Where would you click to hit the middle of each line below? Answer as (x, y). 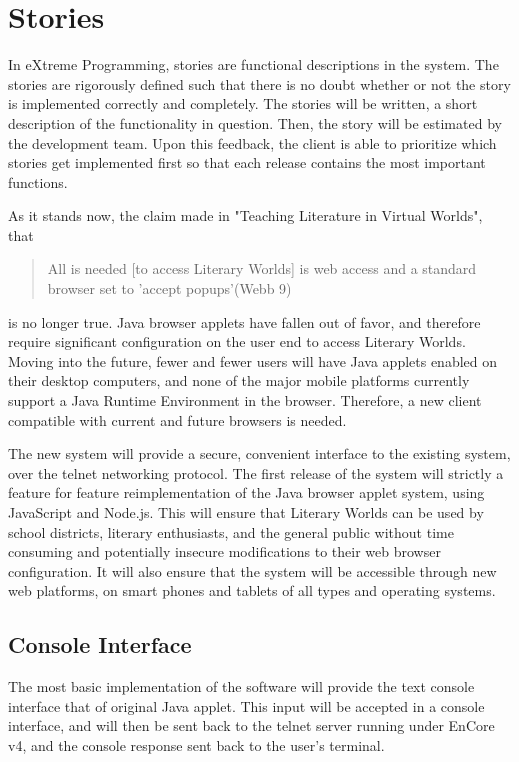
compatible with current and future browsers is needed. (177, 419)
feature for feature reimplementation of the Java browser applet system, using (246, 492)
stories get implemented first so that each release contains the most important (247, 162)
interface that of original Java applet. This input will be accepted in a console (246, 705)
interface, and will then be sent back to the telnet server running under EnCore (251, 725)
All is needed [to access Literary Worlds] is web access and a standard (262, 268)
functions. (38, 181)
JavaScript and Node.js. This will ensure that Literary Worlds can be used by (246, 512)
